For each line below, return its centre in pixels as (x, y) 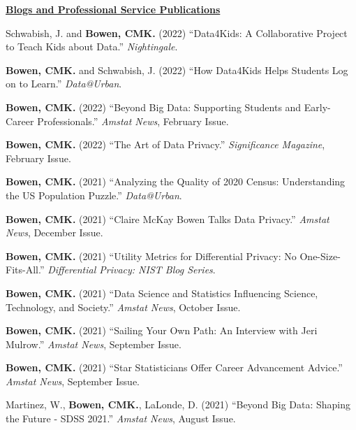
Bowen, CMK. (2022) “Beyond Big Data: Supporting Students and (154, 107)
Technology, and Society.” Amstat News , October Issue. (123, 307)
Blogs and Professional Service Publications (113, 9)
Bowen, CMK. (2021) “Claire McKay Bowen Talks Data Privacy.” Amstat (168, 218)
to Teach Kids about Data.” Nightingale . (92, 46)
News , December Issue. (54, 232)
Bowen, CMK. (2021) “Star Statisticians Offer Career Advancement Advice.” (174, 367)
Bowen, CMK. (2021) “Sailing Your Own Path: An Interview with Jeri (162, 330)
